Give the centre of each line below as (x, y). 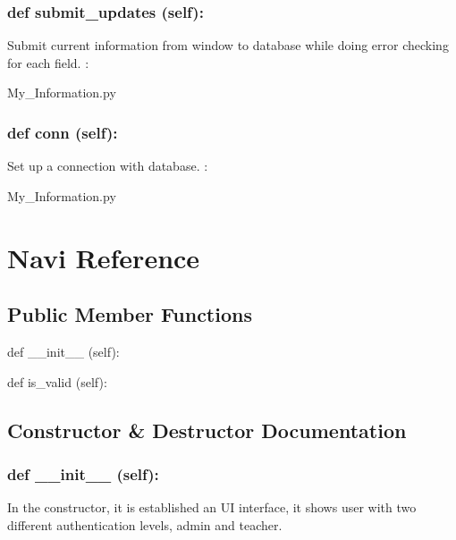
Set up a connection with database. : (108, 166)
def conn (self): (63, 132)
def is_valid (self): (57, 381)
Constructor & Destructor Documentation (207, 430)
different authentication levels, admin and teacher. (145, 524)
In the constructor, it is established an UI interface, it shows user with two (212, 507)
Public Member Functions (130, 314)
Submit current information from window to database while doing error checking (228, 45)
